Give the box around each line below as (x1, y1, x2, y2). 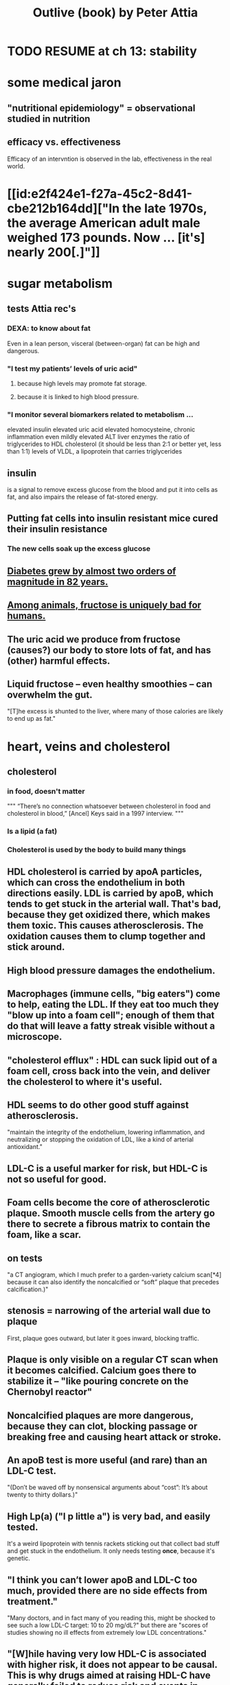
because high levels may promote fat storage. (16, 379, 147, 388)
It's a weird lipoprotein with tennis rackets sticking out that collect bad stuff (7, 1539, 220, 1548)
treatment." (7, 1596, 58, 1607)
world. (7, 161, 25, 170)
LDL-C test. (7, 1465, 57, 1477)
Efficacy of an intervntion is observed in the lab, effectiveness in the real (7, 155, 212, 163)
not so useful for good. (7, 1173, 107, 1185)
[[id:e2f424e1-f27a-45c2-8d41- (7, 186, 193, 201)
